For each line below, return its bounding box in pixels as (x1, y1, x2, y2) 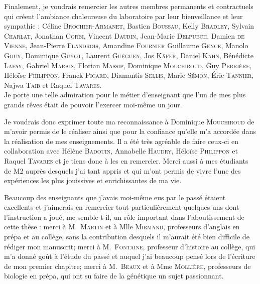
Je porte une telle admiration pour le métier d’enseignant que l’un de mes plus (4, 89, 246, 100)
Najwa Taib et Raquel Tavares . (4, 79, 102, 90)
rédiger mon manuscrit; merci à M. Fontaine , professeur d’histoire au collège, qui (4, 241, 255, 251)
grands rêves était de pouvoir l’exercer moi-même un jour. (4, 99, 182, 109)
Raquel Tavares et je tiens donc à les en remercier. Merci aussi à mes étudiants (4, 155, 248, 166)
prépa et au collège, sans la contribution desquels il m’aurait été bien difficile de (4, 231, 249, 242)
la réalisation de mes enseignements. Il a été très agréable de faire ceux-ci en (4, 135, 239, 146)
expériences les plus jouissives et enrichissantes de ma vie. (4, 175, 182, 186)
